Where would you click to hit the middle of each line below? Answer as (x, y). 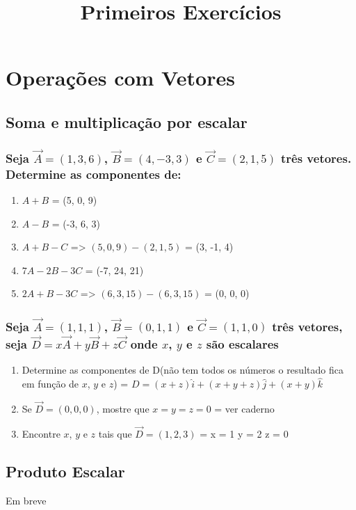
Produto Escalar (65, 471)
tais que (115, 433)
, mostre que (123, 408)
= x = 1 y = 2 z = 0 (244, 433)
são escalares (242, 344)
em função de (50, 384)
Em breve (26, 500)
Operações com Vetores (120, 78)
